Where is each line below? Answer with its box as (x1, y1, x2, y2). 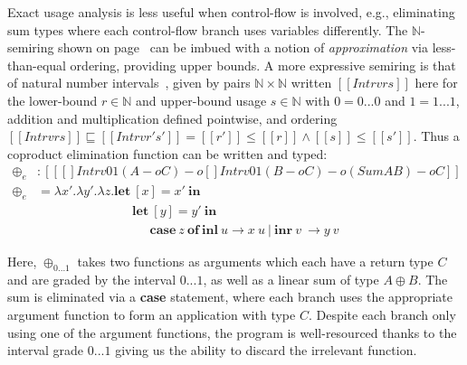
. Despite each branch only (308, 305, 456, 324)
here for (415, 73, 458, 92)
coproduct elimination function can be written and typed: (7, 144, 328, 163)
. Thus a (413, 126, 460, 145)
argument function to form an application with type (7, 305, 296, 324)
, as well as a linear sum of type (203, 269, 379, 288)
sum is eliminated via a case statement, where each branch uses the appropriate (7, 287, 453, 306)
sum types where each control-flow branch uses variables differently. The (7, 20, 408, 39)
